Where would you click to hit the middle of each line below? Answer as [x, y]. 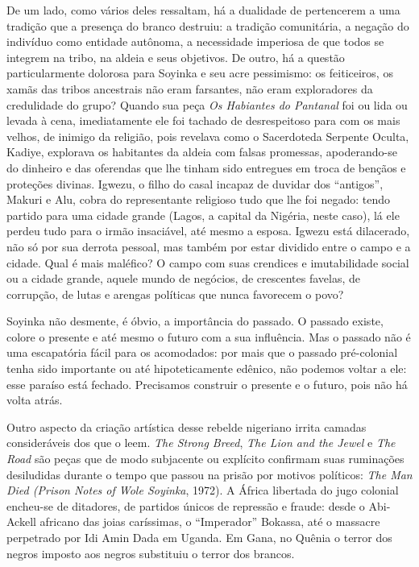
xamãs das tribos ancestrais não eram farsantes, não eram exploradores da [190, 88]
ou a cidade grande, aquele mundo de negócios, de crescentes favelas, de [183, 278]
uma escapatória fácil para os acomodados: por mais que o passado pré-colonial [202, 352]
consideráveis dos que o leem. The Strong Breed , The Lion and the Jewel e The [201, 443]
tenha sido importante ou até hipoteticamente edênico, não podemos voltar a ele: [207, 368]
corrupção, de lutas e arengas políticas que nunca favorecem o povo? [175, 294]
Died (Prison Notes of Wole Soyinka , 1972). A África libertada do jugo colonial [203, 490]
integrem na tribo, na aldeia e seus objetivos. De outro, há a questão [176, 57]
